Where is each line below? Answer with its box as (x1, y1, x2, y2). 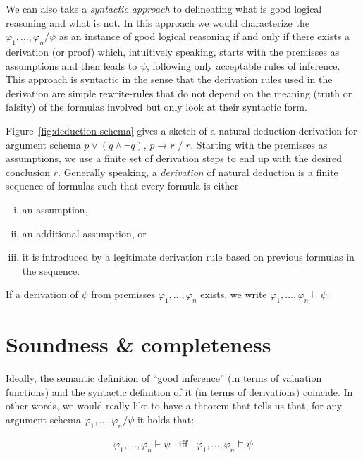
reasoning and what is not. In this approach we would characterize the (6, 15, 309, 30)
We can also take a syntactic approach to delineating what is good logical (6, 1, 322, 16)
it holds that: (137, 412, 195, 426)
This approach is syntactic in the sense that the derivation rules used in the (6, 72, 333, 87)
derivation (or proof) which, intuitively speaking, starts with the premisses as (6, 44, 340, 58)
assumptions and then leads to (6, 58, 137, 73)
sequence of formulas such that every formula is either (6, 178, 239, 193)
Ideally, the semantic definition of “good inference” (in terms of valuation (6, 371, 322, 385)
